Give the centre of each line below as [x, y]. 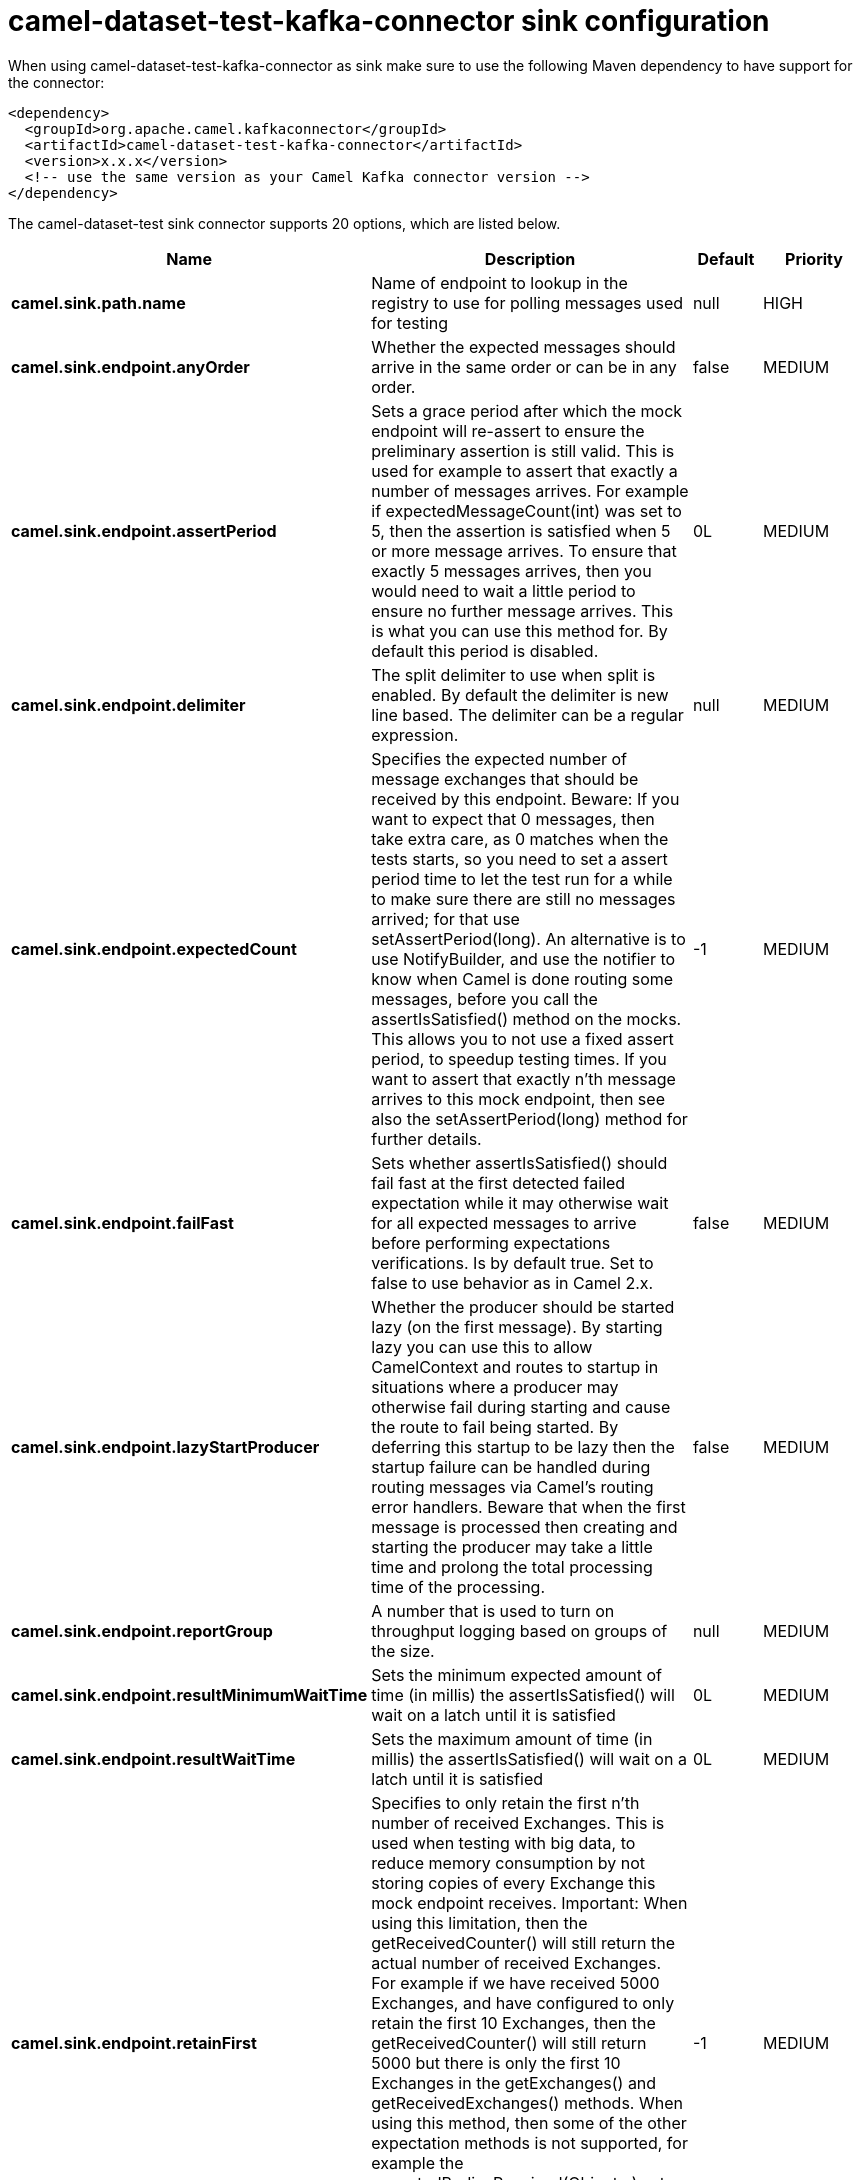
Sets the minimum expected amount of [517, 1674]
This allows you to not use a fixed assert [522, 1038]
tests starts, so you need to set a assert [519, 858]
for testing [410, 322]
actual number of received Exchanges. [516, 1962]
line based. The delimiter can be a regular [527, 714]
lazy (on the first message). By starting [517, 1326]
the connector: [56, 82]
